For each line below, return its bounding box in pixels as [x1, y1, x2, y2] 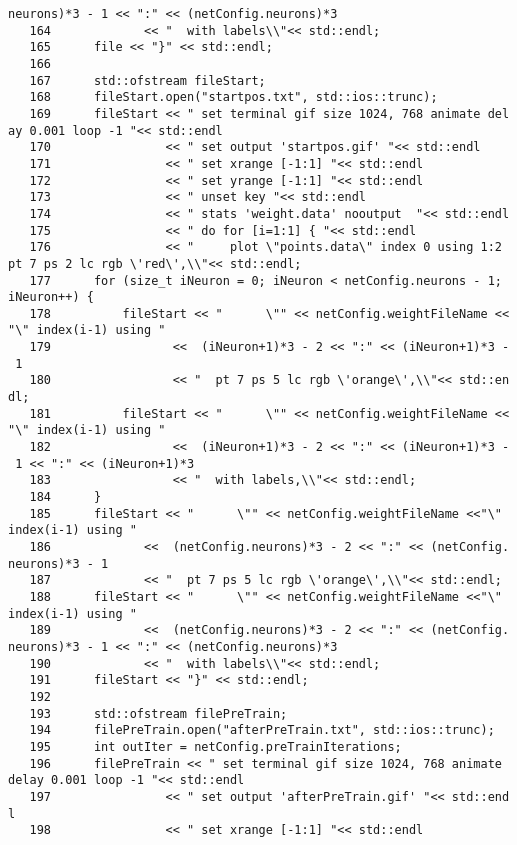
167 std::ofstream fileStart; [29, 73, 266, 88]
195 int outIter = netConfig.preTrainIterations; [29, 739, 402, 754]
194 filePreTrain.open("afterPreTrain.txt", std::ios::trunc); [29, 723, 495, 738]
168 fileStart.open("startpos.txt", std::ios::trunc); [29, 90, 438, 105]
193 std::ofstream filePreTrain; [29, 706, 288, 721]
